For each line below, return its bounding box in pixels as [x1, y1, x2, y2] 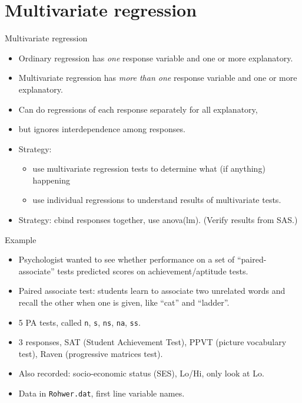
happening [32, 173, 71, 186]
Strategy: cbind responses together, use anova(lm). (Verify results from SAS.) [18, 214, 298, 226]
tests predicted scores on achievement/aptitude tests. [57, 264, 248, 277]
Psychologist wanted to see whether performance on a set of [18, 253, 235, 266]
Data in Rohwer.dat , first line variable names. [18, 387, 185, 399]
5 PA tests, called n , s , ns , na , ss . [18, 316, 141, 328]
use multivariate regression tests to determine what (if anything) [32, 162, 266, 175]
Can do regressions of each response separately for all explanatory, [18, 103, 258, 115]
